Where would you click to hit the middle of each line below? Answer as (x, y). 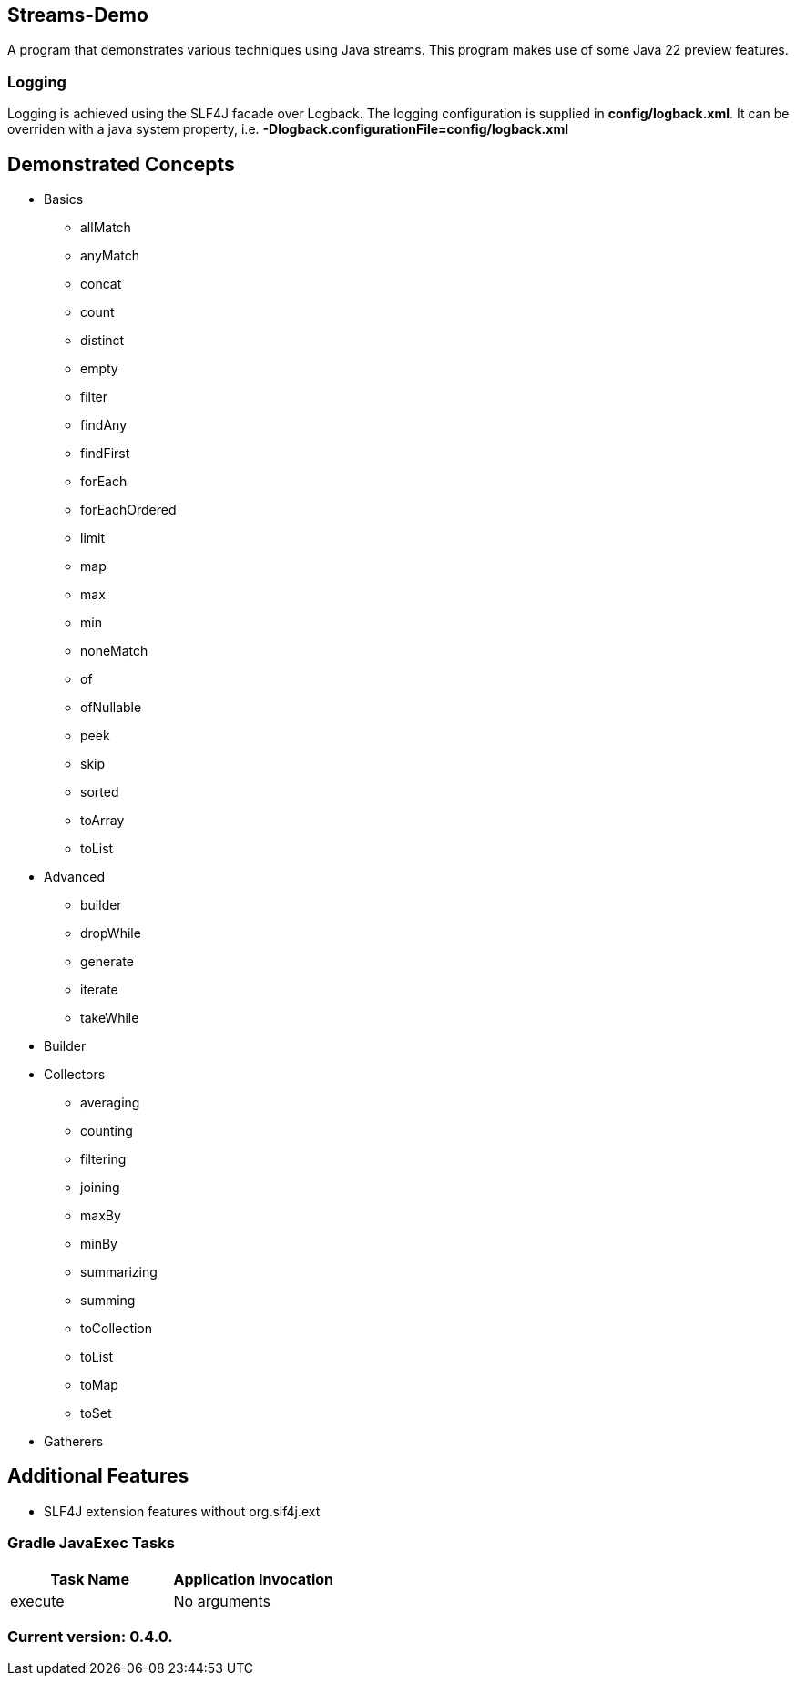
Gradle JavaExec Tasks (91, 1543)
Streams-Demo (78, 15)
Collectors (75, 1075)
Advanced (74, 877)
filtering (103, 1159)
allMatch (106, 228)
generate (107, 962)
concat (101, 284)
